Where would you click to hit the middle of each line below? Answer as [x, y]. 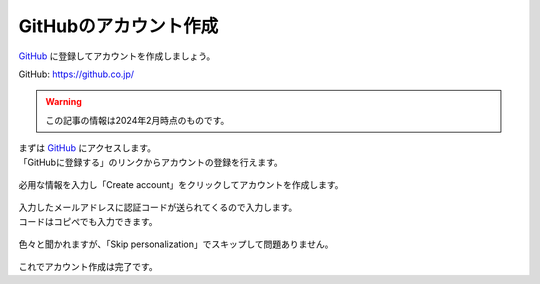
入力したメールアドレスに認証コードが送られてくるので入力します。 [158, 207]
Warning [63, 102]
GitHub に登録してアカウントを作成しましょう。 [117, 56]
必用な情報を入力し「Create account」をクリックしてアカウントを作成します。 [181, 184]
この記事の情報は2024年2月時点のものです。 [137, 120]
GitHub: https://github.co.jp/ [76, 74]
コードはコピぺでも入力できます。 [88, 221]
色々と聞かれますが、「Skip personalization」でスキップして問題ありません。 [176, 244]
